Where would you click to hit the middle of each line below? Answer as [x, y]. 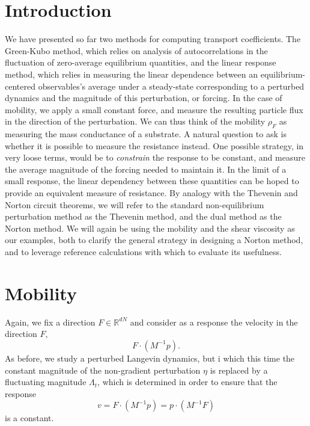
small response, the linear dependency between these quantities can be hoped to [152, 181]
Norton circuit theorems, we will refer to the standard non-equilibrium [135, 204]
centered [20, 86]
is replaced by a [239, 370]
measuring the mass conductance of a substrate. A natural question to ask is [146, 134]
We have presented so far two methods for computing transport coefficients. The [153, 39]
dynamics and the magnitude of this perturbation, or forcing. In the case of [144, 98]
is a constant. [29, 418]
